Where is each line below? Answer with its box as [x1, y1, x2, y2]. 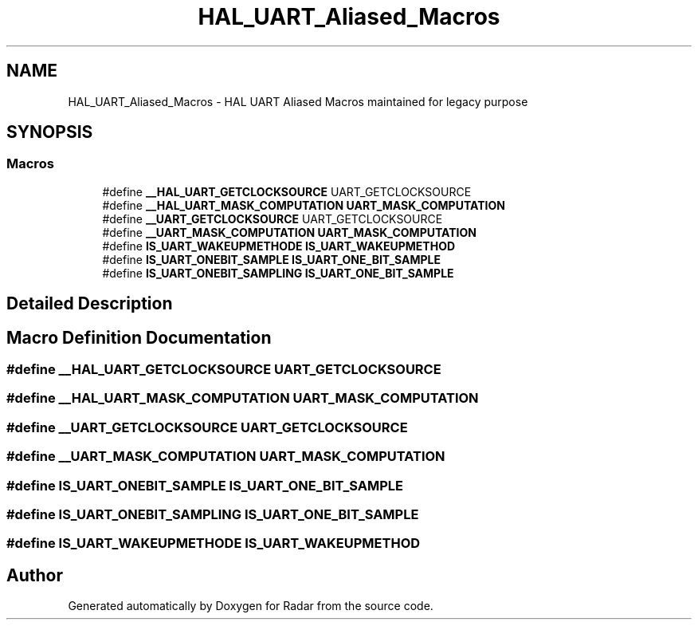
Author [6, 565, 63, 585]
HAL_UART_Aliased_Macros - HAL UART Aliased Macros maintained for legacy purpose [68, 94, 528, 108]
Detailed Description [6, 293, 173, 314]
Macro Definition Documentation [6, 327, 272, 348]
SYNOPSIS [6, 122, 93, 143]
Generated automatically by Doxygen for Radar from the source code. [68, 599, 433, 613]
